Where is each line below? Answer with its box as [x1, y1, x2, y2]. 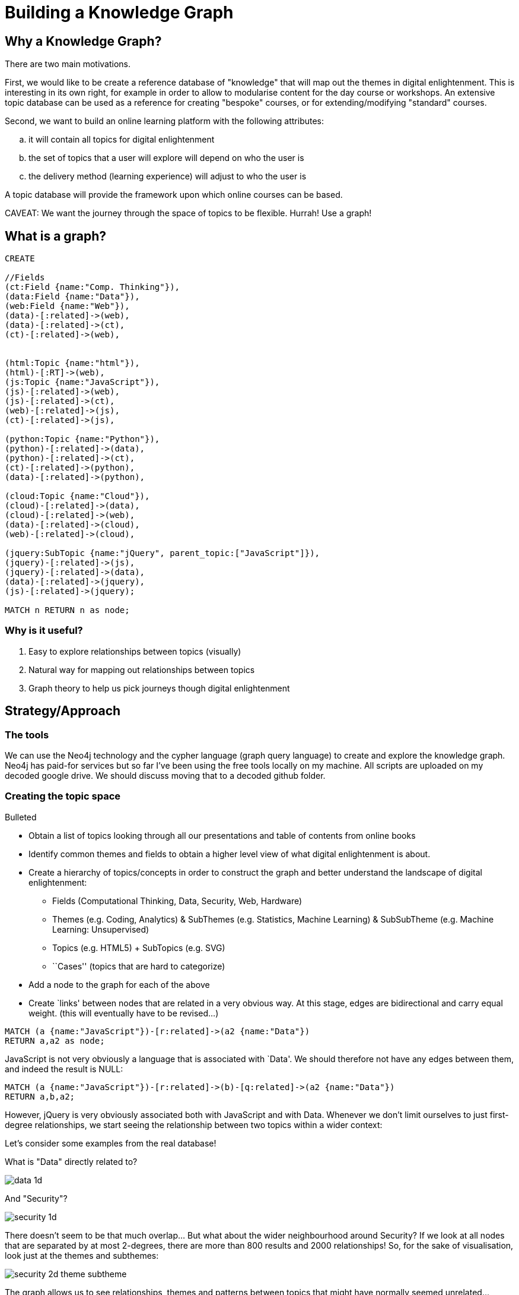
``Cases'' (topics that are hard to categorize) [52, 961, 225, 971]
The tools [5, 728, 49, 741]
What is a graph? [5, 228, 107, 244]
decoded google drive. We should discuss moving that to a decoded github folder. [5, 770, 326, 781]
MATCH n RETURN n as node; [5, 605, 130, 615]
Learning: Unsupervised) [52, 924, 149, 934]
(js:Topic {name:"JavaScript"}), [5, 377, 160, 387]
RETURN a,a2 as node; [5, 1035, 105, 1046]
